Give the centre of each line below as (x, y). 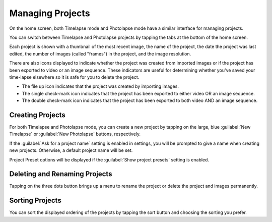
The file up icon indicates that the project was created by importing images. (100, 86)
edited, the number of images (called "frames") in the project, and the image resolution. (100, 53)
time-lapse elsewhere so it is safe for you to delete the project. (74, 77)
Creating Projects (37, 115)
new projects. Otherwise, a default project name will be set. (71, 150)
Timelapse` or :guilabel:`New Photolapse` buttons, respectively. (75, 134)
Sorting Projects (35, 201)
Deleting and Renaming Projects (61, 174)
